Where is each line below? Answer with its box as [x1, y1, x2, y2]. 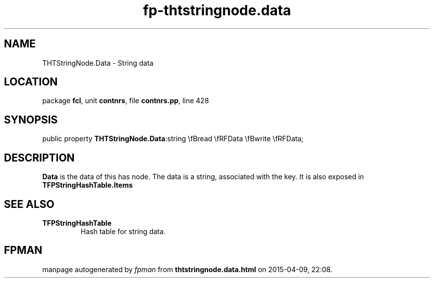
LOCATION [4, 76, 58, 88]
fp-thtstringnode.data [143, 2, 291, 19]
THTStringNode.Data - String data [42, 58, 154, 67]
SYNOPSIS [4, 113, 58, 126]
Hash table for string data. [80, 227, 166, 236]
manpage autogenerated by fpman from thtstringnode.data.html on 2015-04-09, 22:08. [42, 265, 332, 274]
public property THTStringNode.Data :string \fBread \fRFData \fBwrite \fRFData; [42, 134, 304, 143]
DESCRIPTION [4, 151, 75, 164]
